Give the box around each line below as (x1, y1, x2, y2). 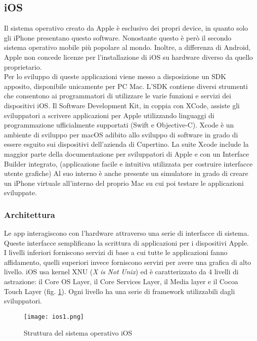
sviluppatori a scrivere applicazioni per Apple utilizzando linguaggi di (4, 110, 214, 120)
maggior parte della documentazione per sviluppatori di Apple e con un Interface (4, 148, 249, 159)
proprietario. (4, 61, 42, 72)
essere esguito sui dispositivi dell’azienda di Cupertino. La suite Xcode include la (4, 139, 249, 149)
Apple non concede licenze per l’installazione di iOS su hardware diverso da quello (4, 51, 253, 62)
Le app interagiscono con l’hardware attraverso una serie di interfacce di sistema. (4, 228, 249, 238)
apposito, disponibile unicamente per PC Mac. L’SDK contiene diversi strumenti (4, 81, 248, 91)
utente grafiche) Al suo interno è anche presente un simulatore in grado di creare (4, 168, 248, 178)
